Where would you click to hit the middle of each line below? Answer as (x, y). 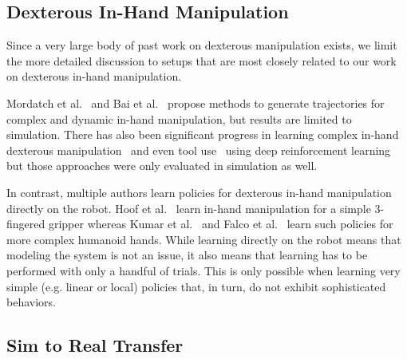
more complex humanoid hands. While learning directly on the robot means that (204, 239)
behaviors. (31, 302)
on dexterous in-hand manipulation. (94, 76)
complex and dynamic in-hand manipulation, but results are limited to (179, 118)
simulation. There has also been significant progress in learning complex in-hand (203, 134)
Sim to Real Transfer (95, 345)
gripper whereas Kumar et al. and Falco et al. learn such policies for (221, 224)
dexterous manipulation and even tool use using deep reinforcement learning (199, 150)
